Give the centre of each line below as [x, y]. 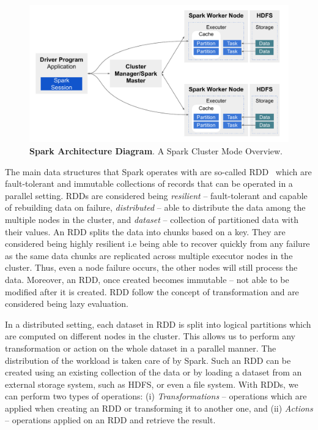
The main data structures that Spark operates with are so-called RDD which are [158, 171]
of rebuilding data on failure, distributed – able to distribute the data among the [155, 207]
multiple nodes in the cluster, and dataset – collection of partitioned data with [152, 219]
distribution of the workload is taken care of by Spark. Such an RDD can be [148, 360]
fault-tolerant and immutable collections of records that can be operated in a [149, 183]
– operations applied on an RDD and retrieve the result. [110, 420]
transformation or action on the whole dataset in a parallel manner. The [141, 348]
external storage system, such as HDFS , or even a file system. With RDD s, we [152, 384]
